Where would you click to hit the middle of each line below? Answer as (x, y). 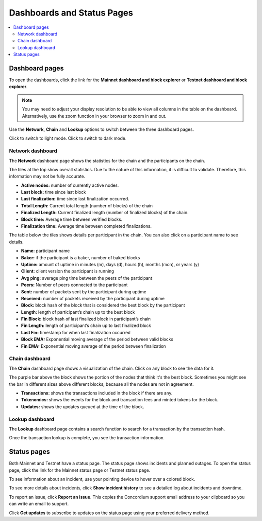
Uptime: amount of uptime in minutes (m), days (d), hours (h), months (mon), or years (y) (110, 264)
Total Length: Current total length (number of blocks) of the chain (87, 206)
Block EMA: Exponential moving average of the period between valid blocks (97, 339)
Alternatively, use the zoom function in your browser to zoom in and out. (94, 116)
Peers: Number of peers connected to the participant (74, 285)
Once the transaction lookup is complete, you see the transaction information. (87, 438)
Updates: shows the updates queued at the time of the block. (82, 407)
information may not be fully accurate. (47, 176)
